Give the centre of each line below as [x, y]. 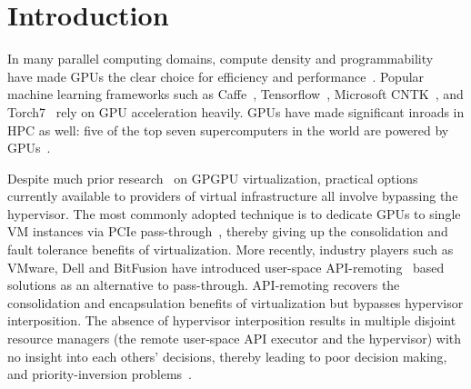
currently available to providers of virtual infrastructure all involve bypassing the [233, 196]
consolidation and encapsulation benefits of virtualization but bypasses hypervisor [235, 302]
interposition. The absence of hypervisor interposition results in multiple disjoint [232, 320]
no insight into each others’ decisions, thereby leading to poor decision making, [227, 356]
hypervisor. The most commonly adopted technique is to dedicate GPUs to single [234, 213]
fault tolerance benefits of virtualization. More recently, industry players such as [230, 249]
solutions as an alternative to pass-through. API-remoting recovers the [204, 285]
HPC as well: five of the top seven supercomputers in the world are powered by [228, 130]
